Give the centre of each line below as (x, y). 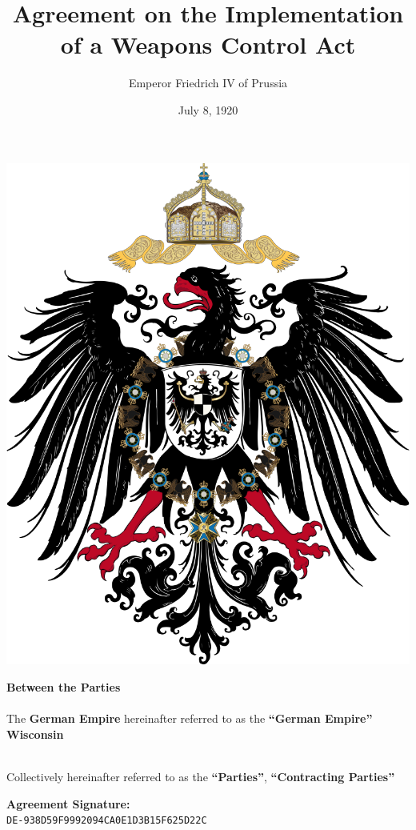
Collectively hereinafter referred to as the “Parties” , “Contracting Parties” (201, 776)
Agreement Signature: (68, 803)
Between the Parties (64, 686)
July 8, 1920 (208, 109)
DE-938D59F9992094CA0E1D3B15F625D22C (107, 821)
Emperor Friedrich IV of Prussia (208, 83)
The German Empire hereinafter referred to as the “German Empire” (190, 718)
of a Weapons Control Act (208, 44)
